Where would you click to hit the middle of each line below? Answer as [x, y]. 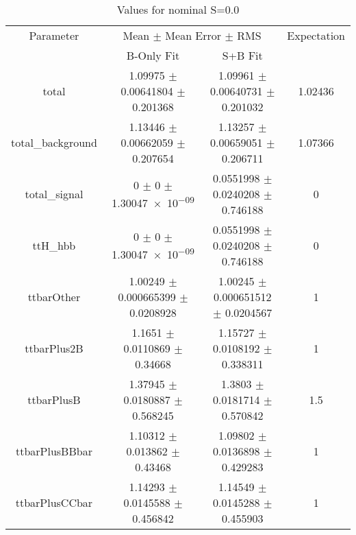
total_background [54, 142]
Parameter [54, 35]
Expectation [316, 35]
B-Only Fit [153, 55]
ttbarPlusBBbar [54, 451]
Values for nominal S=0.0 [178, 9]
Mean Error [193, 35]
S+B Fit [242, 55]
